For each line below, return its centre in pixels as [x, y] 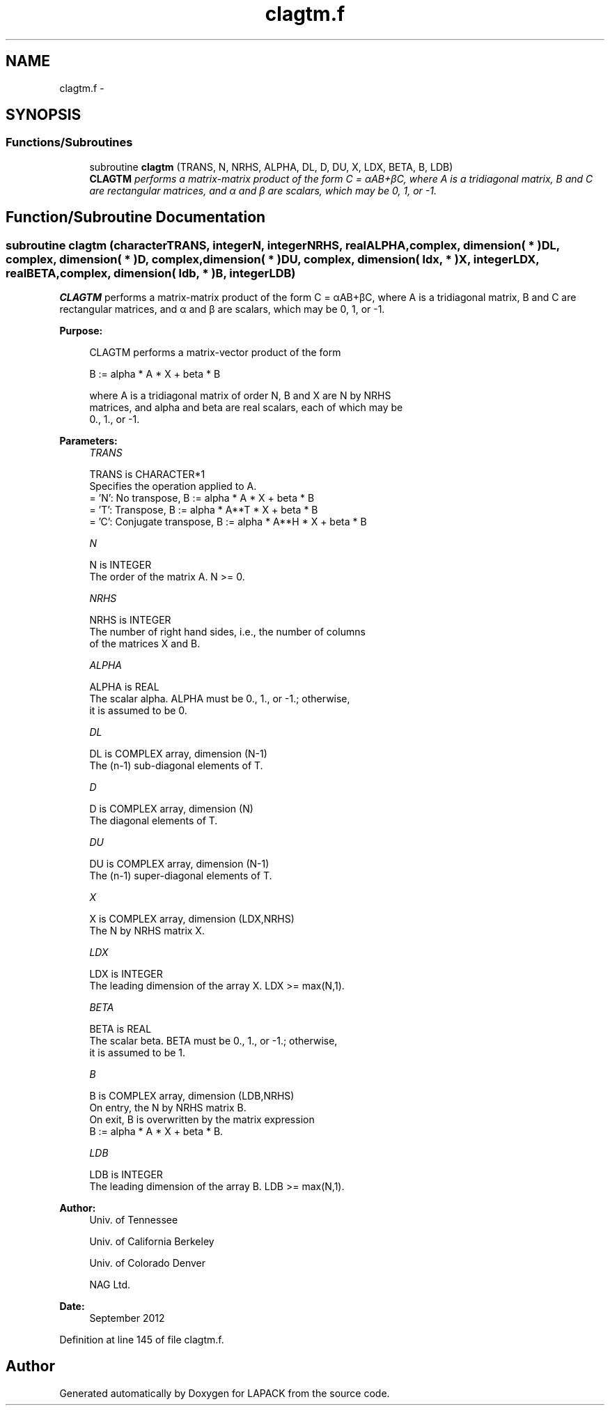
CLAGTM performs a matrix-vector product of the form [215, 353]
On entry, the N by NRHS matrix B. [168, 1108]
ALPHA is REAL [124, 687]
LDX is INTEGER [126, 974]
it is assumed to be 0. [138, 711]
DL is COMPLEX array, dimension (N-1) [178, 754]
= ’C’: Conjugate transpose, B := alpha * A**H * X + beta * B [228, 522]
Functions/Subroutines [69, 142]
